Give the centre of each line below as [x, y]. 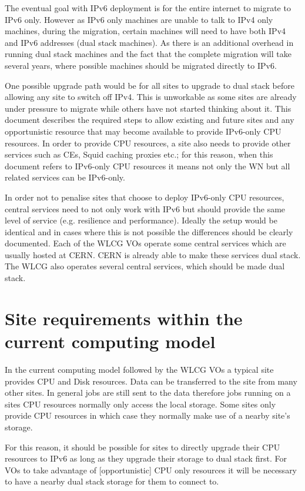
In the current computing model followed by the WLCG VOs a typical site [139, 369]
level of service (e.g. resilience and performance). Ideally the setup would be [141, 220]
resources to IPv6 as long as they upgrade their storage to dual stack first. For [146, 458]
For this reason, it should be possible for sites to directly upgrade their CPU [143, 447]
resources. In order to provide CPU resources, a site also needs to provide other [148, 143]
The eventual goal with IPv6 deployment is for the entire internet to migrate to [148, 8]
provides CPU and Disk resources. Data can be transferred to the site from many [151, 381]
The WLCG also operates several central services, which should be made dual [145, 266]
